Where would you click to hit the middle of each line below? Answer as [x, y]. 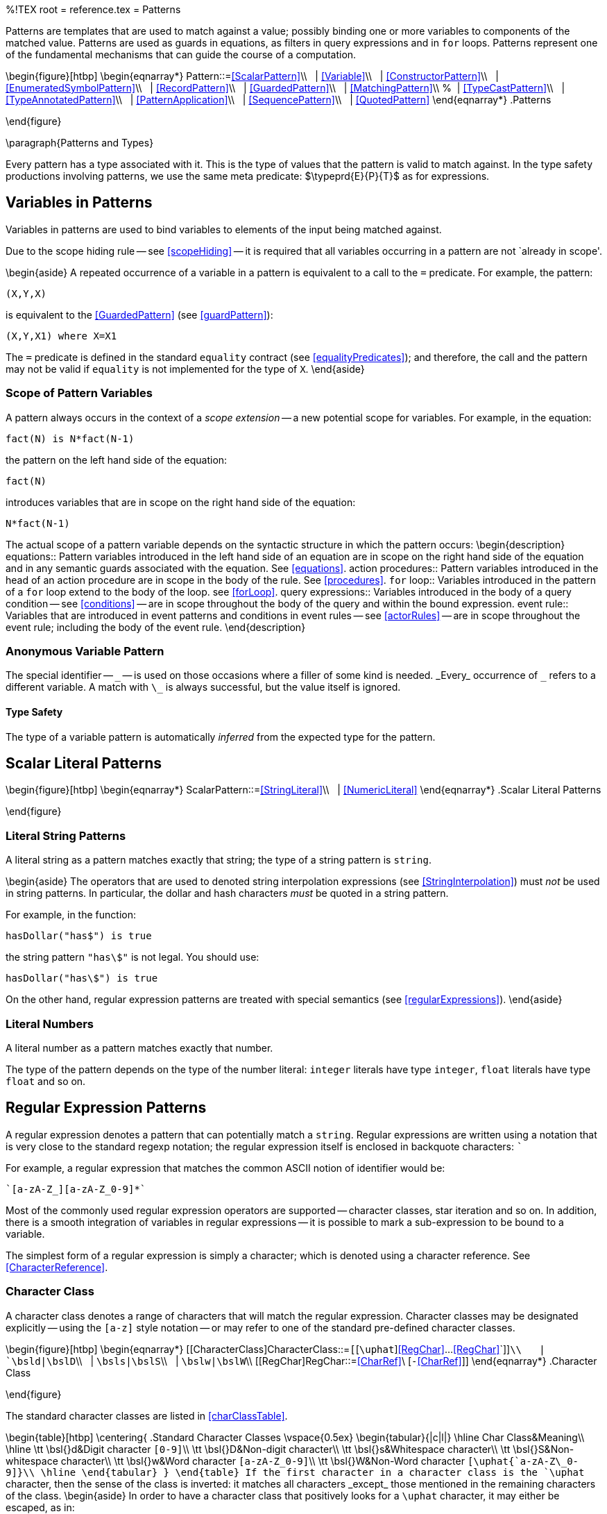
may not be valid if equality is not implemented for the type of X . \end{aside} [185, 369]
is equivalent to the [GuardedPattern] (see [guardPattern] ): [139, 314]
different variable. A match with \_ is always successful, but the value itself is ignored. [203, 687]
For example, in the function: [71, 915]
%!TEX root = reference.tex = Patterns [93, 9]
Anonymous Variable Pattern [85, 651]
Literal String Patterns [66, 835]
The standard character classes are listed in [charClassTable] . [147, 1415]
